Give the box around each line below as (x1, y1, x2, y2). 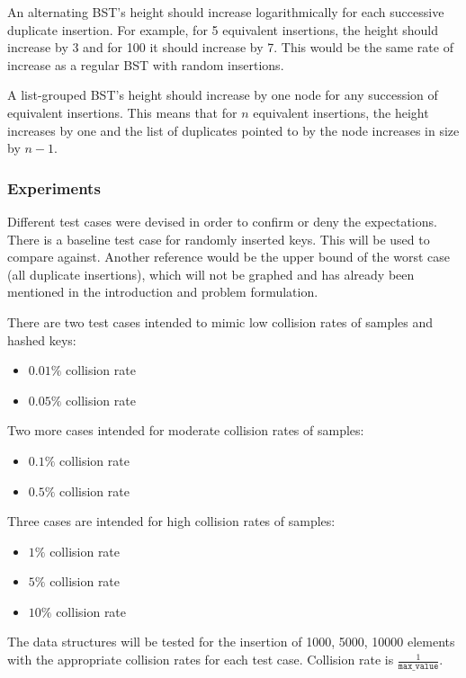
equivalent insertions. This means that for (7, 103, 237, 121)
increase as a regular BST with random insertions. (7, 55, 284, 74)
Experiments (7, 176, 101, 199)
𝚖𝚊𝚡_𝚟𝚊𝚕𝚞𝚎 (398, 661, 439, 671)
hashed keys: (7, 330, 76, 349)
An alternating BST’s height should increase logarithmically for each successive (7, 3, 444, 21)
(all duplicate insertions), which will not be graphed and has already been (7, 264, 415, 283)
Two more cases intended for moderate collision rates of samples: (7, 421, 364, 440)
